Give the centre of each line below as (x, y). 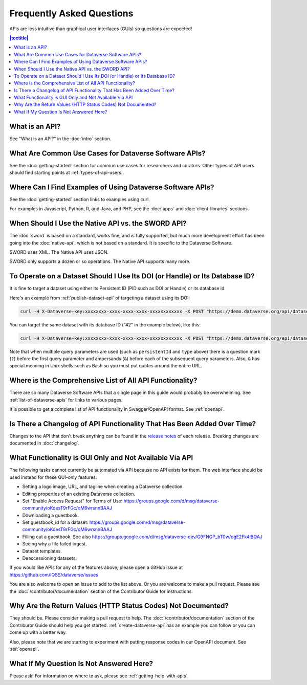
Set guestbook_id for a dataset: (55, 522)
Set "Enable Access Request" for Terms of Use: (72, 501)
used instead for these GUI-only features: (53, 477)
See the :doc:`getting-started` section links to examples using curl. (80, 199)
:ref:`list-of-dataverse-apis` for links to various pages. (66, 400)
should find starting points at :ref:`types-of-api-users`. (67, 173)
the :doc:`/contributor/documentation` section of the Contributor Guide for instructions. (101, 591)
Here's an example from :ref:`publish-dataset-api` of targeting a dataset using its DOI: (100, 298)
